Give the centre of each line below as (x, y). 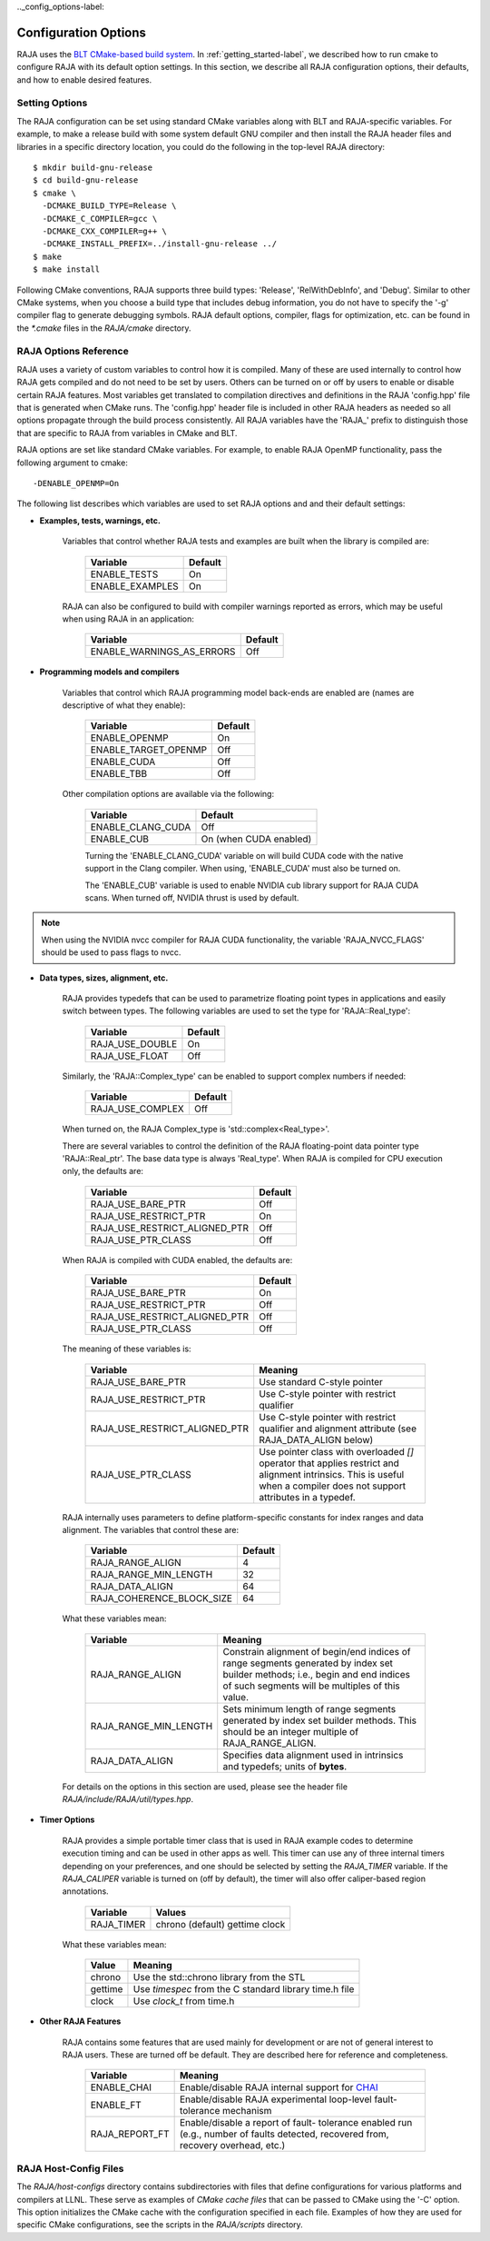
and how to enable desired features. (84, 80)
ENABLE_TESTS (124, 574)
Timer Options (67, 1820)
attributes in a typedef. (307, 1497)
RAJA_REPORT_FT (130, 2134)
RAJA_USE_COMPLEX (137, 1109)
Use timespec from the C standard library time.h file (244, 1989)
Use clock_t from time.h (184, 2001)
